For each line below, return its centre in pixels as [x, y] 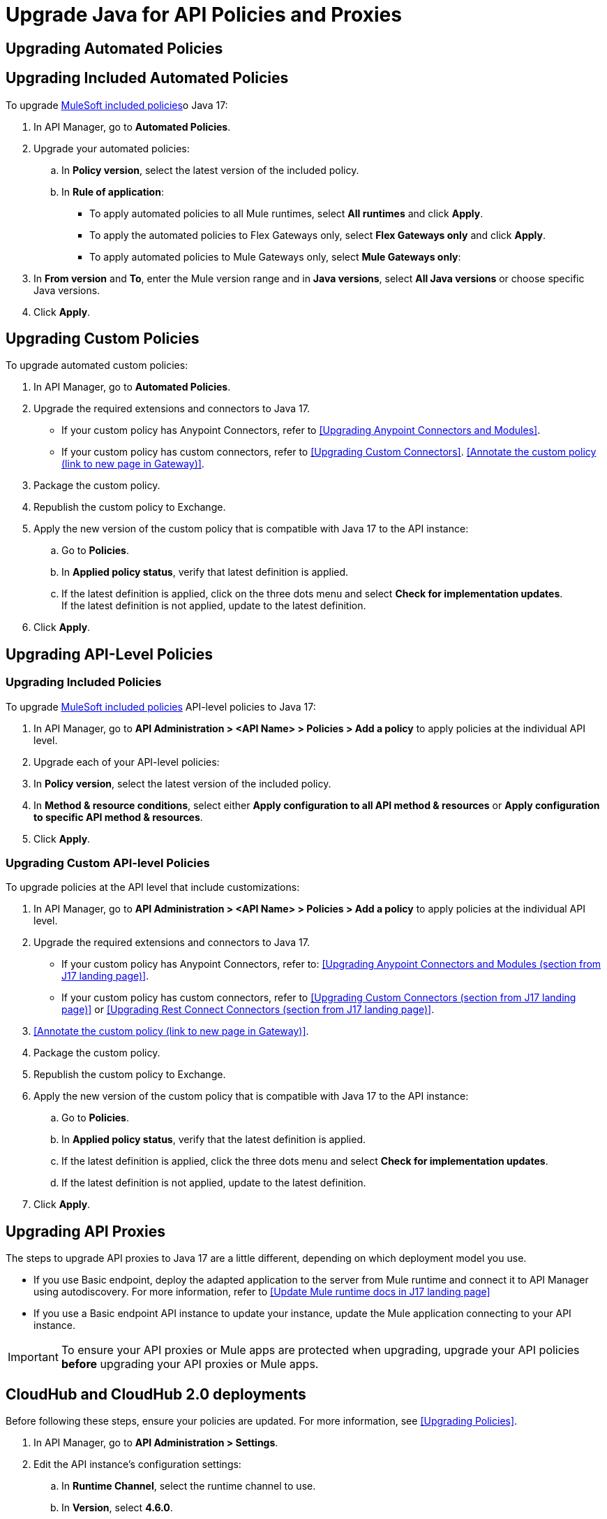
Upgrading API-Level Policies [109, 654]
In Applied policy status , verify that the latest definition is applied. [214, 1140]
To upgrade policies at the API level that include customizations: [153, 887]
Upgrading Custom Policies [103, 339]
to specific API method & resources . [118, 817]
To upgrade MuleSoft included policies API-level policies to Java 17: [161, 706]
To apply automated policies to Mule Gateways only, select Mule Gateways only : [275, 256]
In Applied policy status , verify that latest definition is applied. [205, 572]
